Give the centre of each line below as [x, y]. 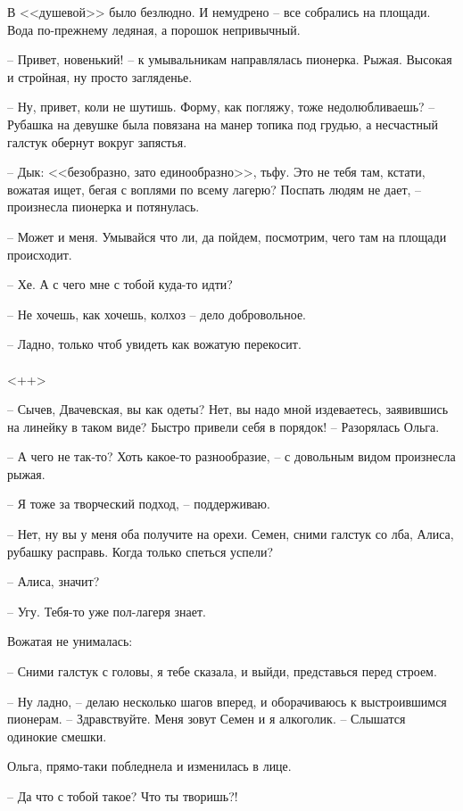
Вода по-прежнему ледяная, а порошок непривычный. [154, 29]
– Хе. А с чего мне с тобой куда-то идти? [120, 284]
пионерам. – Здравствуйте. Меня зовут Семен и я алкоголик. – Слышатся [207, 719]
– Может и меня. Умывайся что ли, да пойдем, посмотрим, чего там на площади [227, 236]
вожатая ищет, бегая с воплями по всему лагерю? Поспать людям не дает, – [215, 189]
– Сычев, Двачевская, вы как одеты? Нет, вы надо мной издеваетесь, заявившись [228, 409]
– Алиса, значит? [54, 581]
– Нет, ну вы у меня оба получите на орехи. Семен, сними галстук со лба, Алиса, [231, 534]
